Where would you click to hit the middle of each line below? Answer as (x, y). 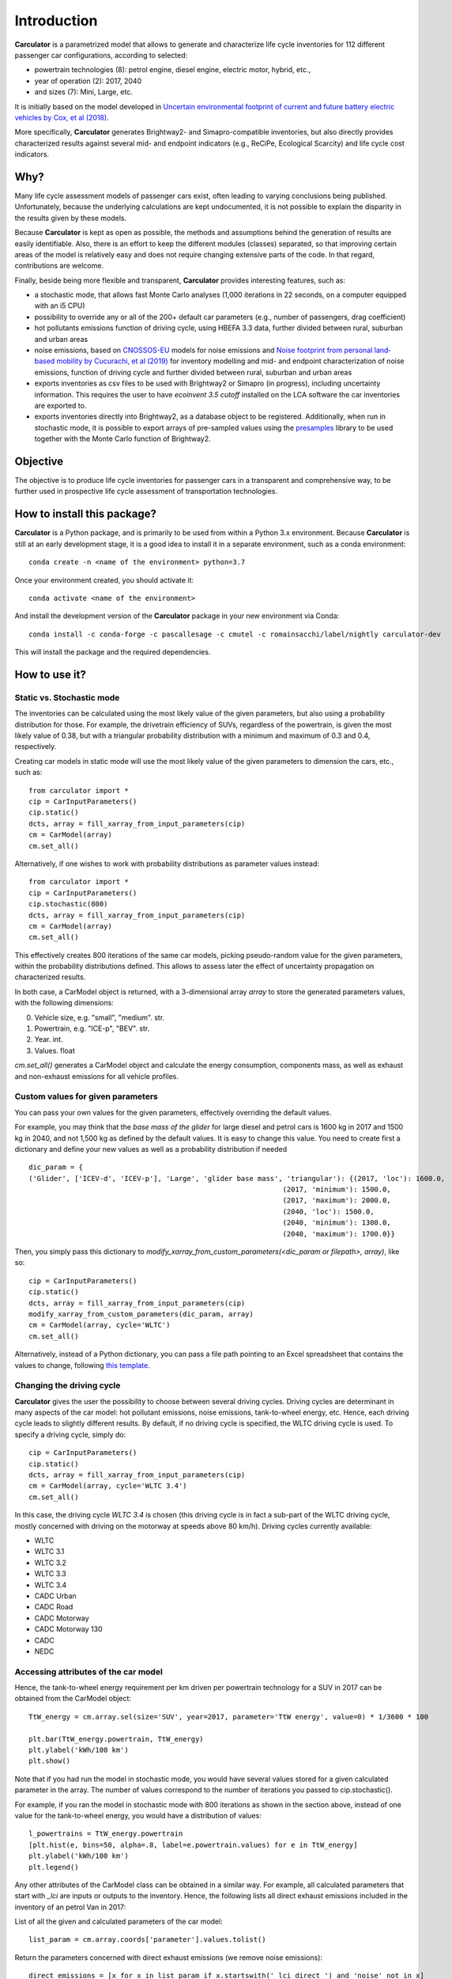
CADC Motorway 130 (68, 1629)
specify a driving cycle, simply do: (70, 1434)
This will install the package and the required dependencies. (113, 652)
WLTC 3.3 (50, 1574)
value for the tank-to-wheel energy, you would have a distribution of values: (138, 1815)
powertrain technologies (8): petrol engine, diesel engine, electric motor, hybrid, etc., (173, 70)
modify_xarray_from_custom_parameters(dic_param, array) (141, 1314)
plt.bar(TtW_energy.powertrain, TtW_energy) (117, 1739)
